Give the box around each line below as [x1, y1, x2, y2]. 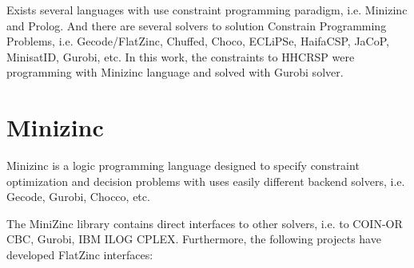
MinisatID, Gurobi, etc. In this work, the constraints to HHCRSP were [6, 48, 355, 65]
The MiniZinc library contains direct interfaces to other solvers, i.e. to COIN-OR [6, 215, 403, 231]
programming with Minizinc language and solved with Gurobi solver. [6, 64, 344, 81]
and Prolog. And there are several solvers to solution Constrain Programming [6, 17, 387, 33]
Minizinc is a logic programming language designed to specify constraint [6, 157, 360, 174]
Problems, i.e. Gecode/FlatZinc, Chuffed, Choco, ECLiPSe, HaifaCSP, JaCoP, [6, 33, 389, 49]
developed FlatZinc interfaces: [6, 246, 153, 263]
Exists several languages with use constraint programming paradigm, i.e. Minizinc [6, 2, 408, 18]
